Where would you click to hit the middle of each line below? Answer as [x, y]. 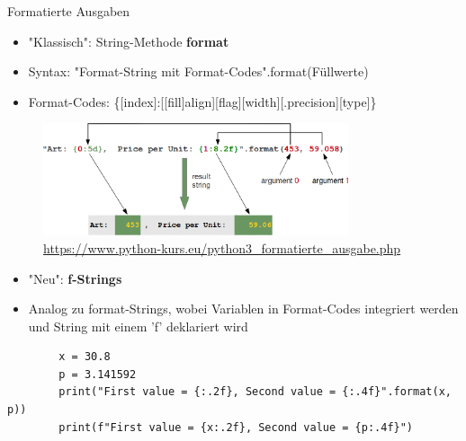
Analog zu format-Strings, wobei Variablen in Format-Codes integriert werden [243, 309]
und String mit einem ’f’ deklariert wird [138, 326]
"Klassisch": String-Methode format [129, 41]
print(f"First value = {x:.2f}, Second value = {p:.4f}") [236, 427]
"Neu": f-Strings [75, 278]
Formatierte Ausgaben [69, 11]
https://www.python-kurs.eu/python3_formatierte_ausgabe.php [222, 247]
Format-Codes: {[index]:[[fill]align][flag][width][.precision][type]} [202, 101]
